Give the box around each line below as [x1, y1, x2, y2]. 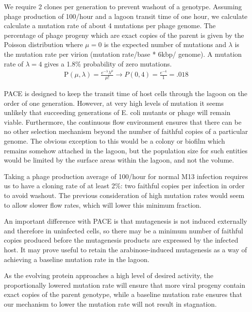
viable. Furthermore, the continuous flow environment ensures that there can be [4, 116, 242, 127]
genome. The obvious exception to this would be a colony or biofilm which [4, 136, 225, 146]
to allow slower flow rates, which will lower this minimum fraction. [4, 199, 202, 210]
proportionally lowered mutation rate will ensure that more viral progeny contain [4, 279, 246, 290]
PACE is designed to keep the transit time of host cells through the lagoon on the [4, 88, 248, 99]
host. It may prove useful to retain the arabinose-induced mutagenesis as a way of [4, 245, 247, 254]
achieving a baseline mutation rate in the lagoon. [4, 254, 150, 264]
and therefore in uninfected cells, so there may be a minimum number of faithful [4, 225, 243, 235]
